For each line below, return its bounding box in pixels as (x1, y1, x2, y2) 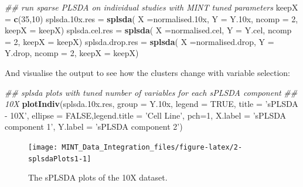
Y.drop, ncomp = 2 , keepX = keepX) (5, 47, 139, 59)
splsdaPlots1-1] (28, 154, 91, 163)
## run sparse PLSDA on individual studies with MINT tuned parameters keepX (5, 1, 298, 13)
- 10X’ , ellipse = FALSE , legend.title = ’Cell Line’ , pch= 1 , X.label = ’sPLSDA (5, 109, 286, 121)
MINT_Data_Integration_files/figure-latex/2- (62, 143, 243, 151)
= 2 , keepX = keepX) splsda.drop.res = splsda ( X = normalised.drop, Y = (5, 35, 274, 47)
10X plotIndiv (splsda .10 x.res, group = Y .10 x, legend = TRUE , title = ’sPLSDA (5, 98, 298, 110)
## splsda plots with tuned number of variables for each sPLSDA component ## (5, 86, 298, 98)
